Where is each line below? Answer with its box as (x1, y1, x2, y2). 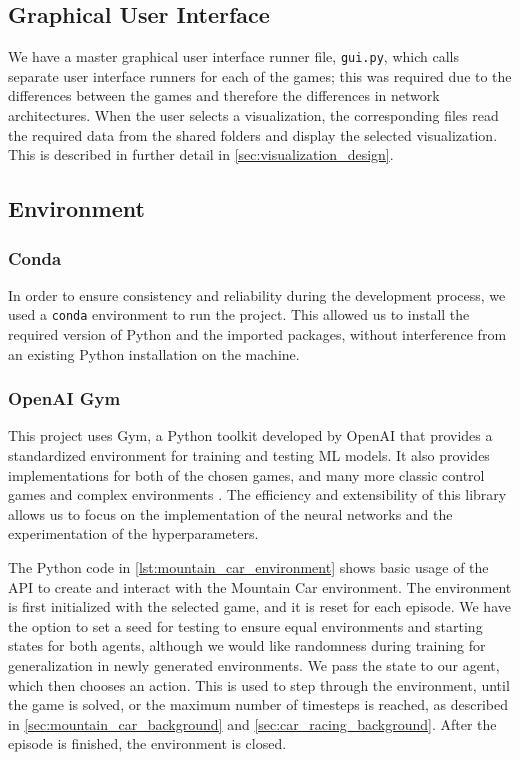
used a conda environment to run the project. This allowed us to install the (8, 304, 470, 325)
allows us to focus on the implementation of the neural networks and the (8, 503, 453, 524)
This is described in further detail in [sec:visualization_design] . (8, 144, 394, 165)
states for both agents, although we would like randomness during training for (8, 635, 486, 656)
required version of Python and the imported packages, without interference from (8, 324, 507, 345)
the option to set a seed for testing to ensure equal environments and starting (8, 615, 483, 636)
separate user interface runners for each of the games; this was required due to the (8, 65, 512, 86)
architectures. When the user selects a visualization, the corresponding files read (8, 105, 499, 126)
